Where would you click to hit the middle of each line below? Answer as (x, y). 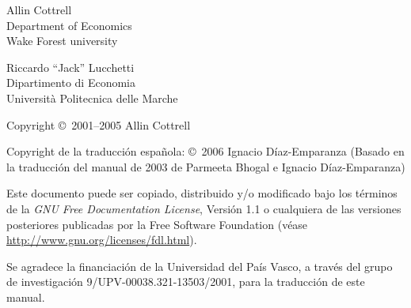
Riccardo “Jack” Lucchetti (70, 67)
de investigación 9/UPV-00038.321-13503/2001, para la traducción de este (186, 282)
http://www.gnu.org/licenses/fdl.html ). (102, 240)
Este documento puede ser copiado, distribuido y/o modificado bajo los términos (202, 193)
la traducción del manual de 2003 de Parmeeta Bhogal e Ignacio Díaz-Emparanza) (206, 166)
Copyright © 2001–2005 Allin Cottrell (99, 124)
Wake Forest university (62, 41)
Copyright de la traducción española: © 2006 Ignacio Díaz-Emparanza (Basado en (205, 151)
